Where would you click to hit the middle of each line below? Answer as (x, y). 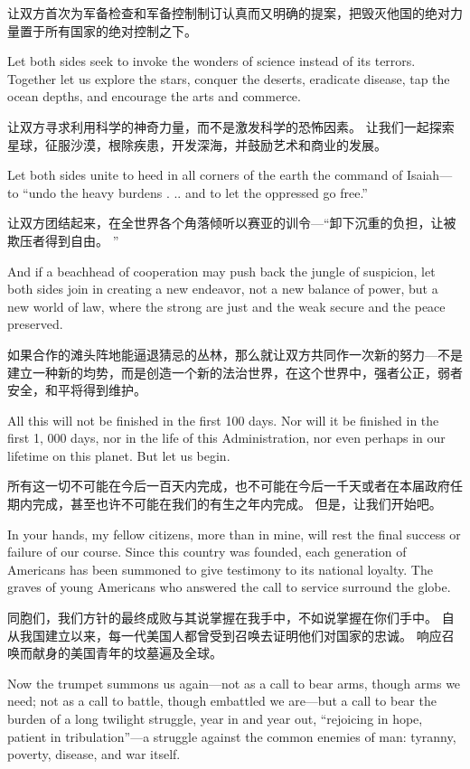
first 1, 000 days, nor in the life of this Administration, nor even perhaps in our (226, 438)
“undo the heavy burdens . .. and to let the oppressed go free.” (195, 192)
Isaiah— (429, 175)
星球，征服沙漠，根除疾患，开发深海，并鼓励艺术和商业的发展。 (197, 144)
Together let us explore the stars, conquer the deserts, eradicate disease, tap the (229, 78)
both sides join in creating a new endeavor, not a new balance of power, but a (223, 289)
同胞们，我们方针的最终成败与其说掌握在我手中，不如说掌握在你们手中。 (222, 618)
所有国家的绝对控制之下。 (121, 30)
